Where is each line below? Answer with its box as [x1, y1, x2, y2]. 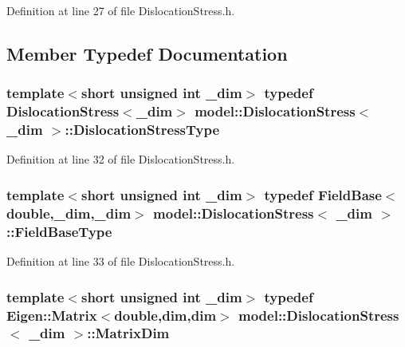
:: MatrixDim [87, 323, 170, 343]
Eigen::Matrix [6, 305, 97, 325]
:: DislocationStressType [65, 120, 220, 140]
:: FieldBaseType [6, 221, 112, 241]
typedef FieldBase [264, 184, 382, 204]
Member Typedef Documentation [6, 41, 288, 65]
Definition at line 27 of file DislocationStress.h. [6, 2, 235, 18]
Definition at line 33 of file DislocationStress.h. [6, 253, 235, 270]
